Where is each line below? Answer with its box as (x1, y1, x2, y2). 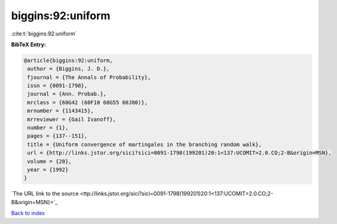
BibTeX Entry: (11, 41, 46, 48)
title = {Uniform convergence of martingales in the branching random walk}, (27, 141, 262, 148)
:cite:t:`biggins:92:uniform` (11, 30, 78, 37)
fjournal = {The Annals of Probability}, (27, 74, 151, 80)
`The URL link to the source (11, 190, 79, 198)
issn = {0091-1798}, (27, 82, 88, 89)
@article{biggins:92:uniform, (23, 57, 113, 64)
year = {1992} (27, 166, 69, 173)
